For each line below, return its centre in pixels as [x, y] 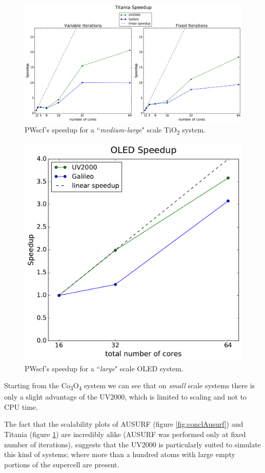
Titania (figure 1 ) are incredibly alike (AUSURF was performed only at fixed [125, 434]
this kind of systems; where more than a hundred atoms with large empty [120, 454]
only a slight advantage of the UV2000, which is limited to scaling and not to [126, 397]
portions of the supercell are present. [62, 464]
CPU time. [21, 406]
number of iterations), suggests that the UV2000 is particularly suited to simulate [132, 444]
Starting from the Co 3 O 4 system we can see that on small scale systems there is [130, 386]
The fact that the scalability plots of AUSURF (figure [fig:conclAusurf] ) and [124, 424]
